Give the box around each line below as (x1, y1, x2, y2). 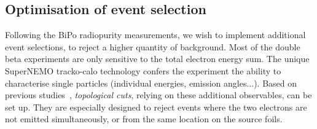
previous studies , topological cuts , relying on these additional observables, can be (5, 88, 312, 101)
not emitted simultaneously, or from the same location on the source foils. (5, 112, 283, 125)
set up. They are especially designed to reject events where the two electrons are (5, 100, 307, 113)
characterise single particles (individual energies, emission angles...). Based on (5, 76, 297, 89)
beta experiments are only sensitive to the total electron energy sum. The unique (5, 52, 310, 65)
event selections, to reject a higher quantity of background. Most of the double (5, 40, 300, 53)
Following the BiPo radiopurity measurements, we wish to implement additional (5, 28, 306, 41)
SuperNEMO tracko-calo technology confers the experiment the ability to (5, 64, 281, 77)
